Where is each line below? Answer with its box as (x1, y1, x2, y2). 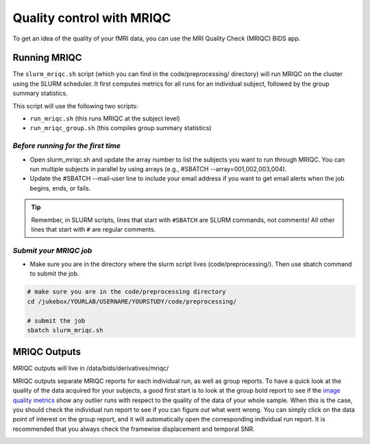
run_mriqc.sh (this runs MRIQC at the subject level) (29, 114, 181, 123)
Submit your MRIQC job (12, 245, 92, 255)
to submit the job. (29, 269, 79, 277)
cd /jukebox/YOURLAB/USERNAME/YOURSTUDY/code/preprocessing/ (27, 297, 237, 305)
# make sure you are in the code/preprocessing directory (27, 288, 226, 296)
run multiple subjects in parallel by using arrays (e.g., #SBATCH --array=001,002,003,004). (29, 164, 287, 173)
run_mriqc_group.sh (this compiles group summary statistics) (29, 124, 212, 132)
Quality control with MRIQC (12, 10, 171, 25)
